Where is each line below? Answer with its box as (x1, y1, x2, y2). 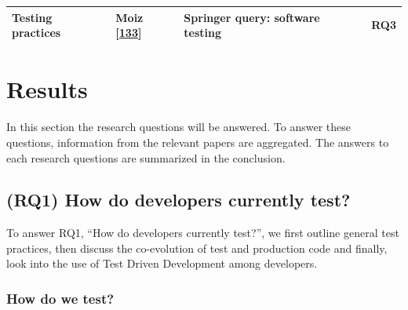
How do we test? (6, 289, 115, 308)
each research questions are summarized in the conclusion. (6, 149, 286, 166)
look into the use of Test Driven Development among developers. (6, 255, 318, 272)
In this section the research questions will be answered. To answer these (6, 119, 351, 135)
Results (6, 73, 88, 105)
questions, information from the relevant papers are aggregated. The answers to (6, 133, 389, 150)
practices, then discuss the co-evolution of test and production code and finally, (6, 239, 388, 256)
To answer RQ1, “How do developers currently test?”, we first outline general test (6, 224, 399, 241)
